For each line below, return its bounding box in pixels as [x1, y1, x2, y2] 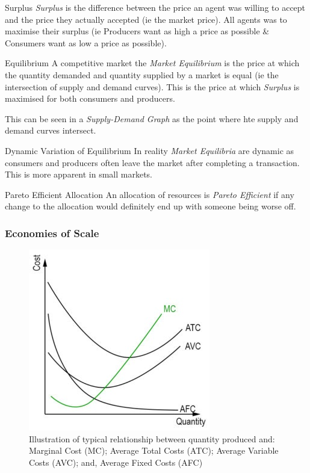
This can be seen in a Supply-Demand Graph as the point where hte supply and [5, 112, 299, 125]
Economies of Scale [5, 225, 99, 240]
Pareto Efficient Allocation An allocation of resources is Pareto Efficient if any [5, 188, 294, 200]
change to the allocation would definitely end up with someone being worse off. [5, 200, 296, 212]
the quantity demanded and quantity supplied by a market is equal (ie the [5, 68, 279, 81]
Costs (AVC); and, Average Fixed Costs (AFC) [29, 456, 203, 468]
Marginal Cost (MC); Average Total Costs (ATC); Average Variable [29, 444, 279, 457]
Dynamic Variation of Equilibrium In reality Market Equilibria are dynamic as [5, 144, 294, 156]
